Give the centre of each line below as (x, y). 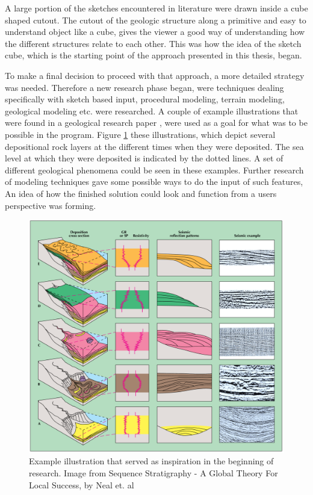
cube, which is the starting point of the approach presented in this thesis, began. (153, 55)
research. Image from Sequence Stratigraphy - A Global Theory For (153, 473)
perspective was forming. (51, 205)
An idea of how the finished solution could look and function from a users (141, 193)
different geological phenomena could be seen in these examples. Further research (154, 170)
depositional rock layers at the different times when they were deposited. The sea (154, 146)
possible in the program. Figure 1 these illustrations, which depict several (140, 134)
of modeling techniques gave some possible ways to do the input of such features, (154, 182)
